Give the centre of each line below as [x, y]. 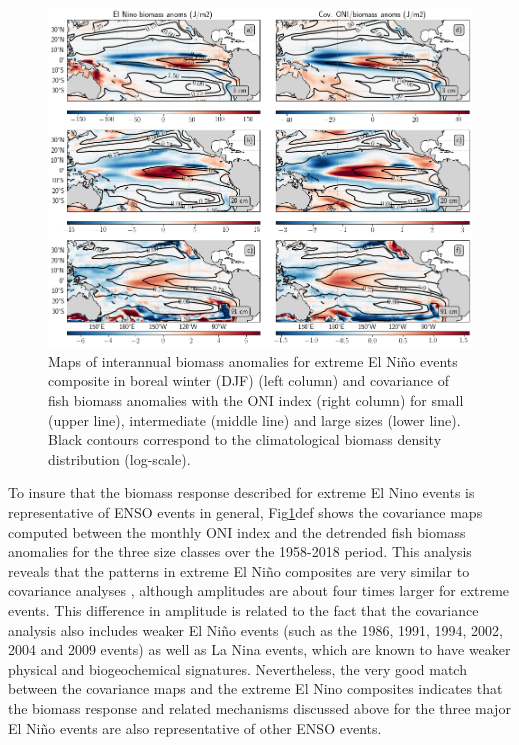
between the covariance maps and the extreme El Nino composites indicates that [255, 688]
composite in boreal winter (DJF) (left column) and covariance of [248, 380]
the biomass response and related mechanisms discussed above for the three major [259, 707]
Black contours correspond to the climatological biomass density [245, 439]
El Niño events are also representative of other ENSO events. [195, 727]
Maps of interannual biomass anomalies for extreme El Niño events [253, 360]
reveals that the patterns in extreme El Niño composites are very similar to [239, 570]
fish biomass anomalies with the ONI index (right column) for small [256, 400]
